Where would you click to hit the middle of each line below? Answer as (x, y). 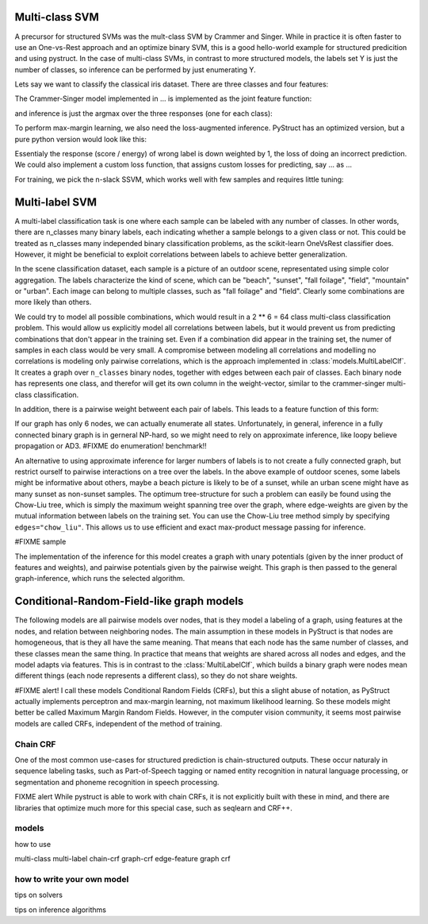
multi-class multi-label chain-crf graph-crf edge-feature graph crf (122, 859)
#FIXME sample (40, 542)
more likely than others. (53, 302)
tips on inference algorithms (61, 910)
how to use (33, 844)
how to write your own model (72, 879)
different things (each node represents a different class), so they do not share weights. (156, 676)
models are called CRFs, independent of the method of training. (118, 723)
